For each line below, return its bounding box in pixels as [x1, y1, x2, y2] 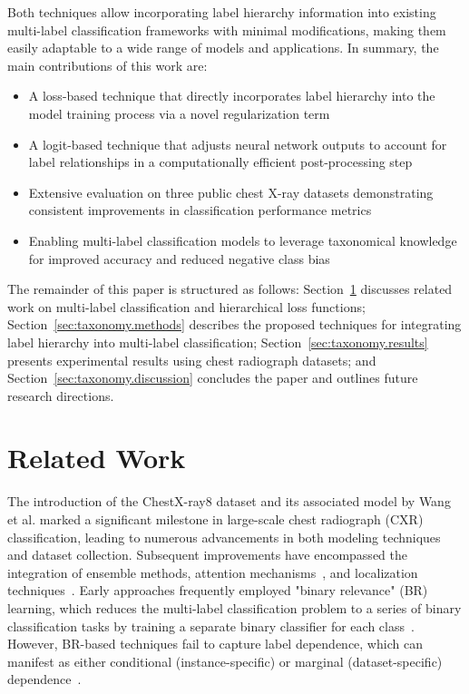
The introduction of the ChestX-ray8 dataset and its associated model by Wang [7, 492, 451, 511]
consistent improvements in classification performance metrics [28, 200, 372, 220]
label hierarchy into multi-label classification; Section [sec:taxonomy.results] [7, 332, 428, 351]
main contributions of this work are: [7, 55, 208, 74]
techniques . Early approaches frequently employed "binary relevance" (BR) [7, 581, 428, 600]
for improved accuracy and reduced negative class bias [28, 249, 330, 268]
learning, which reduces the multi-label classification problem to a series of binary [7, 598, 462, 617]
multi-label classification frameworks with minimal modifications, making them [7, 20, 446, 39]
